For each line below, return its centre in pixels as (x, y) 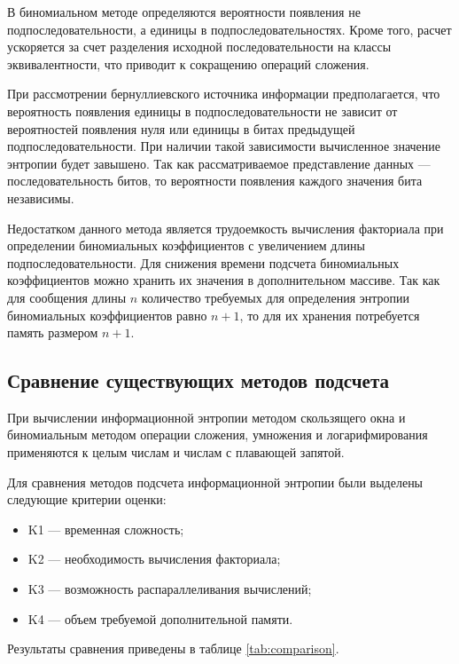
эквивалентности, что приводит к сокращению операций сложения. (188, 63)
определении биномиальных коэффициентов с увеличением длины (186, 245)
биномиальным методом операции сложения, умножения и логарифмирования (218, 435)
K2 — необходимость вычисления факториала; (154, 559)
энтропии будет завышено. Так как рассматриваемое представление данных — (219, 163)
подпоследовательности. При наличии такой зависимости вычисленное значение (224, 146)
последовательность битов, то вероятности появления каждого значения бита (215, 181)
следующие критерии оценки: (87, 499)
